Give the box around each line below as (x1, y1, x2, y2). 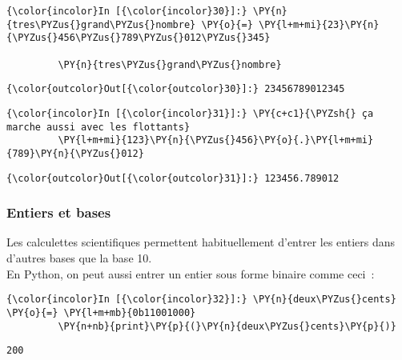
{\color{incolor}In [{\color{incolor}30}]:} (6, 6, 247, 17)
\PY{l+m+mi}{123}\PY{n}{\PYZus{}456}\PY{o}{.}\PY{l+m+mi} (58, 134, 374, 146)
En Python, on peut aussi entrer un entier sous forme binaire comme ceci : (6, 265, 375, 282)
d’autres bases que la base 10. (6, 250, 152, 266)
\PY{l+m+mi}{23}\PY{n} (258, 18, 380, 30)
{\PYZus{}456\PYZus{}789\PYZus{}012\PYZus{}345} (6, 32, 271, 44)
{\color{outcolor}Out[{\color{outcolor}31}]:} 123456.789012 (6, 172, 340, 184)
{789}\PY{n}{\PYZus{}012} (6, 147, 144, 159)
